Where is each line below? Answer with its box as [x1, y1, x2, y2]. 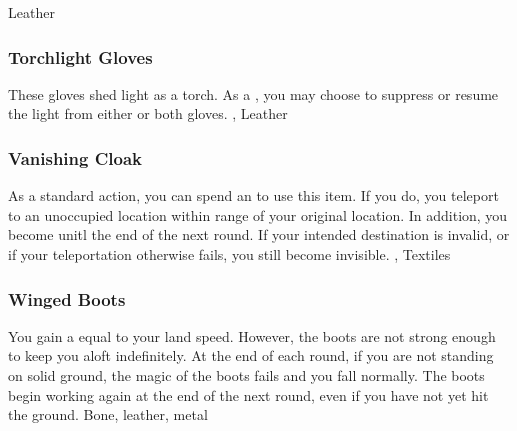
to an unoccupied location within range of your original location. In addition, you [8, 204, 508, 225]
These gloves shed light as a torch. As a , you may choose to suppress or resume [8, 83, 499, 104]
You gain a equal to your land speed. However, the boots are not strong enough [8, 325, 496, 346]
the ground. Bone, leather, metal [8, 404, 208, 425]
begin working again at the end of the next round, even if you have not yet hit [8, 384, 489, 405]
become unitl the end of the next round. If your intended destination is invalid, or [8, 224, 510, 245]
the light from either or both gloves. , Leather [8, 103, 288, 124]
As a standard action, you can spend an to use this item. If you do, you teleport [8, 185, 499, 206]
